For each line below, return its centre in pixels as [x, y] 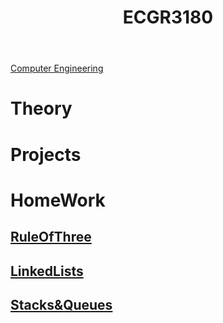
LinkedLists [47, 271]
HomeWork [58, 200]
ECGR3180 [168, 17]
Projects [46, 154]
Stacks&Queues [61, 304]
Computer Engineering [57, 68]
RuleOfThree [51, 237]
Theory [41, 108]
